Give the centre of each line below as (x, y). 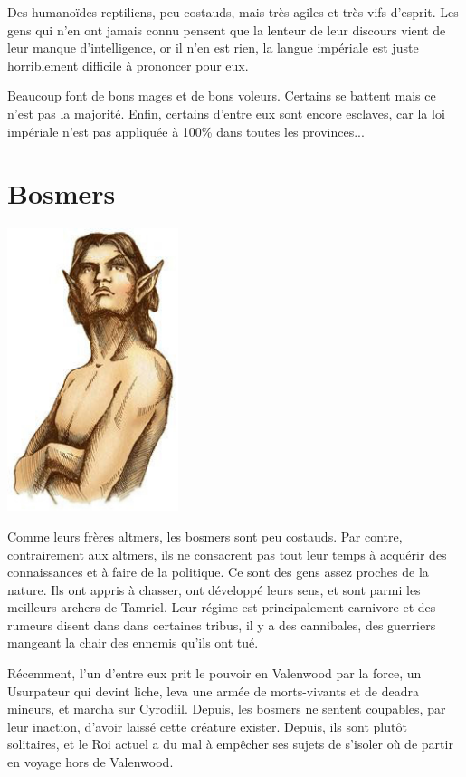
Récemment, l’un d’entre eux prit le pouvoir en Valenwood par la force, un (214, 673)
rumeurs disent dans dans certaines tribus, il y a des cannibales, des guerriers (222, 624)
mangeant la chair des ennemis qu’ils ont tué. (133, 643)
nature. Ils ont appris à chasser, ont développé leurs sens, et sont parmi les (214, 589)
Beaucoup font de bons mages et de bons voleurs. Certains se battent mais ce (222, 96)
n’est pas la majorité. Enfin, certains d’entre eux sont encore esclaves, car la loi (226, 113)
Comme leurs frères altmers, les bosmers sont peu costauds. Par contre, (205, 536)
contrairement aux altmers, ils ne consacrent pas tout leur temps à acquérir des (227, 554)
